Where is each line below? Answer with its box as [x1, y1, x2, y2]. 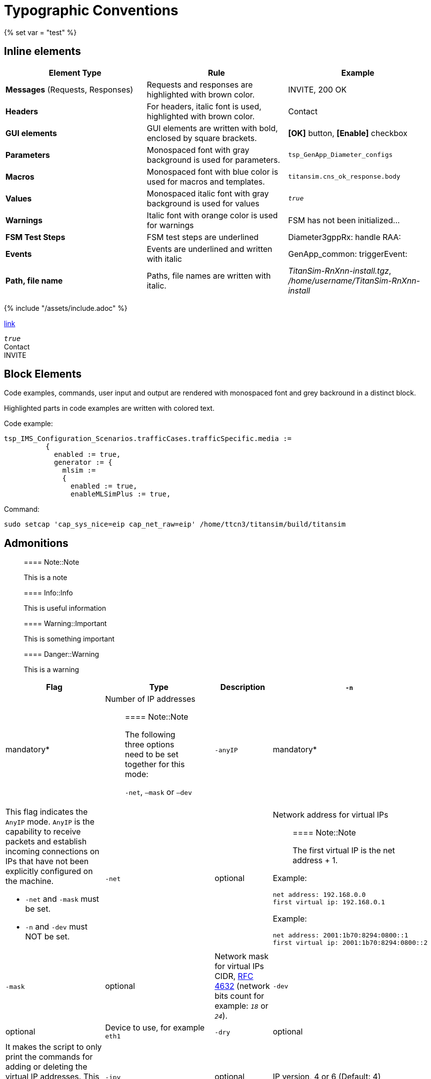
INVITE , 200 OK [288, 84, 347, 95]
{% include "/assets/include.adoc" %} [4, 303, 128, 312]
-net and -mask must [25, 894, 99, 904]
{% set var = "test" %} [4, 28, 77, 37]
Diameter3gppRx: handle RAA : [288, 232, 401, 242]
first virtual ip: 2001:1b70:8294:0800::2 [272, 939, 428, 947]
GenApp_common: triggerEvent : [288, 248, 407, 259]
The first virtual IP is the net [292, 845, 395, 856]
